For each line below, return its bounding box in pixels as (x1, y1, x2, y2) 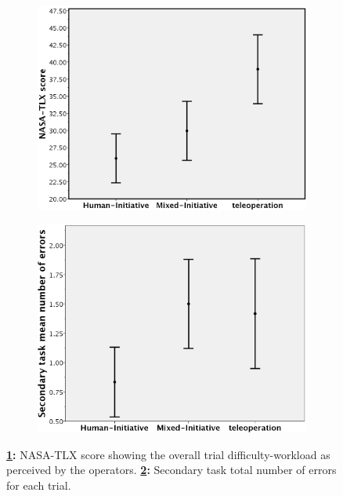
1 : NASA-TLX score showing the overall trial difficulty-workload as (6, 446, 330, 462)
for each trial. (6, 477, 71, 494)
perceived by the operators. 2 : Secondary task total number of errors (6, 461, 337, 478)
